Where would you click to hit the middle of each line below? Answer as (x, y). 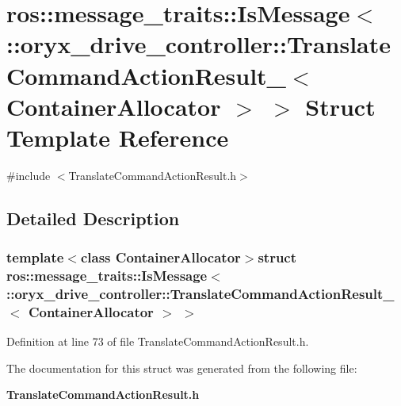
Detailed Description (93, 218)
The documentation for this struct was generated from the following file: (182, 368)
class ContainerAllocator (160, 257)
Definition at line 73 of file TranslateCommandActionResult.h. (158, 341)
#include (29, 175)
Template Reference (118, 137)
